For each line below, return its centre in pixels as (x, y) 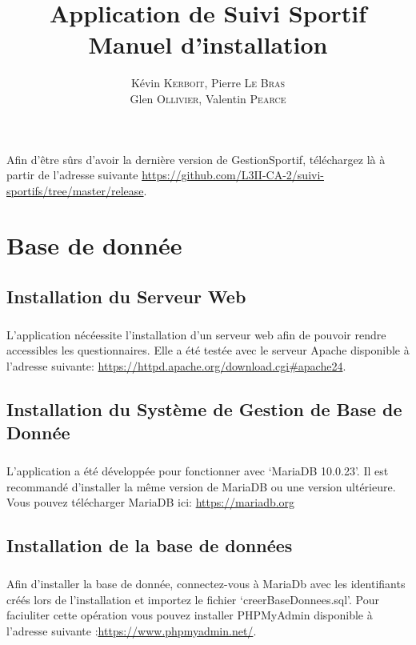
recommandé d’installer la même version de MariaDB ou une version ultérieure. (201, 486)
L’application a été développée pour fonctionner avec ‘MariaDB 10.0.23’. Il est (198, 471)
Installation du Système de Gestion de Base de (204, 409)
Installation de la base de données (150, 545)
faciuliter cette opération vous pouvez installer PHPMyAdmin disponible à (190, 615)
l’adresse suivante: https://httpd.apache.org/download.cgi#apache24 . (176, 366)
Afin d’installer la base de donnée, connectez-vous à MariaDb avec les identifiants (206, 584)
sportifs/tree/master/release (75, 190)
